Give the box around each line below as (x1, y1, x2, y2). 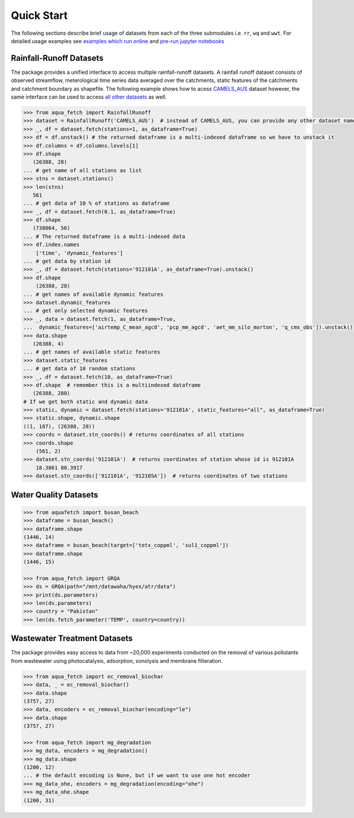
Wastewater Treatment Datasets (11, 633, 133, 643)
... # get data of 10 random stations (23, 365, 136, 372)
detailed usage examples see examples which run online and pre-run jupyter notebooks (11, 37, 224, 44)
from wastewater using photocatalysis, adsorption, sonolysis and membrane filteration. (11, 657, 223, 664)
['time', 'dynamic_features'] (35, 250, 123, 256)
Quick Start (11, 9, 68, 22)
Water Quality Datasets (11, 490, 99, 500)
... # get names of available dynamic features (23, 291, 163, 297)
